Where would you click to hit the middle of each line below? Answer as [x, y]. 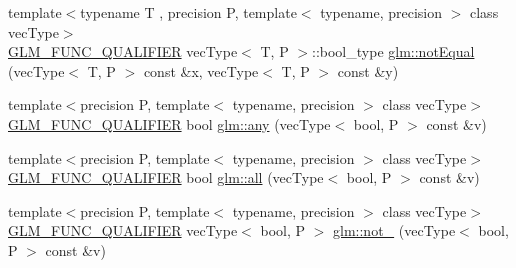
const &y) [368, 70]
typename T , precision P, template [188, 12]
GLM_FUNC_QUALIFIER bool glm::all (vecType [166, 177]
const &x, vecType [201, 70]
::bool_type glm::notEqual [393, 51]
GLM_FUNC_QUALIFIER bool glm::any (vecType [169, 123]
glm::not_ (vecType [394, 230]
